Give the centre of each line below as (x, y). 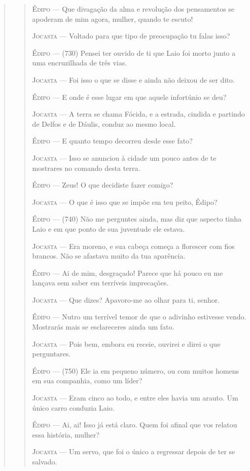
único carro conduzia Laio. (73, 407)
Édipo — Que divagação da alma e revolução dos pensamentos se (133, 9)
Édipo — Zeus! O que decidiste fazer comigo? (103, 185)
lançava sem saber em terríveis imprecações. (100, 283)
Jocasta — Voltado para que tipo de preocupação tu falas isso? (131, 36)
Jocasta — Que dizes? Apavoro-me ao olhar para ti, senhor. (126, 299)
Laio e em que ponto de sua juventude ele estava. (109, 228)
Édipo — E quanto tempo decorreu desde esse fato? (112, 141)
